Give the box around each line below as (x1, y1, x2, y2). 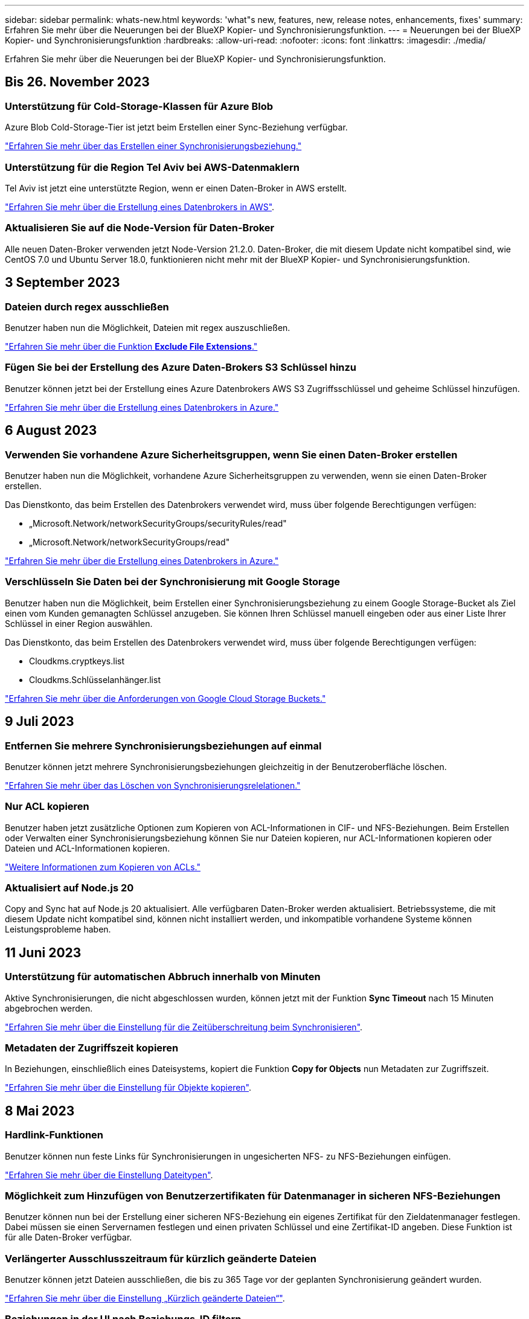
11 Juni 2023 (5, 945, 82, 960)
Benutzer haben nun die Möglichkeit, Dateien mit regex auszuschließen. (5, 322, 290, 333)
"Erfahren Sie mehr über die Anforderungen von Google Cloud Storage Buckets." (5, 693, 326, 704)
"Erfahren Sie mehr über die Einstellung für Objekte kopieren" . (5, 1082, 252, 1093)
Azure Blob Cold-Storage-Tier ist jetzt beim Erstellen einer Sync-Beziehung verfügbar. (5, 122, 348, 133)
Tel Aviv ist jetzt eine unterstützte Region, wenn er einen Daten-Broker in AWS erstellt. (5, 182, 347, 193)
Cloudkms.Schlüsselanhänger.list (29, 674, 161, 685)
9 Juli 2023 (5, 714, 74, 730)
